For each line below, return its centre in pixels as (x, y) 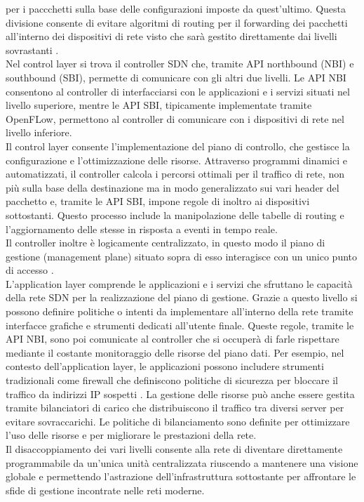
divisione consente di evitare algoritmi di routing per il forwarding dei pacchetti (177, 22)
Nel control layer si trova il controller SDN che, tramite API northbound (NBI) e (180, 64)
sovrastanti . (32, 49)
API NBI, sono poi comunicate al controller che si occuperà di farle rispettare (173, 339)
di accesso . (30, 270)
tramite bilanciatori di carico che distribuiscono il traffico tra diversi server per (175, 408)
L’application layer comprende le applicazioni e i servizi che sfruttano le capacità (179, 283)
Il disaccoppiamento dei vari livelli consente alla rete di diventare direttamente (174, 449)
